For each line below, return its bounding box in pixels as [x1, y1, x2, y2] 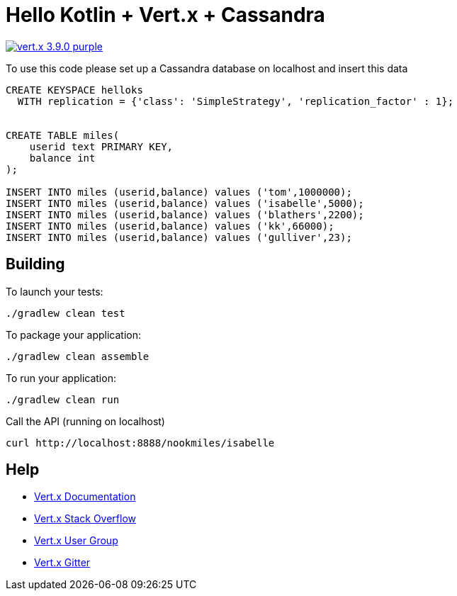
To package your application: [6, 328, 142, 341]
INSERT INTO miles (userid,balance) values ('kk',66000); [6, 220, 334, 232]
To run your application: [6, 371, 116, 384]
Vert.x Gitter [34, 556, 91, 569]
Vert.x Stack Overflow [34, 512, 137, 525]
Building [6, 255, 65, 274]
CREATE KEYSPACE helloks [6, 84, 143, 96]
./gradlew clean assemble [6, 350, 149, 362]
